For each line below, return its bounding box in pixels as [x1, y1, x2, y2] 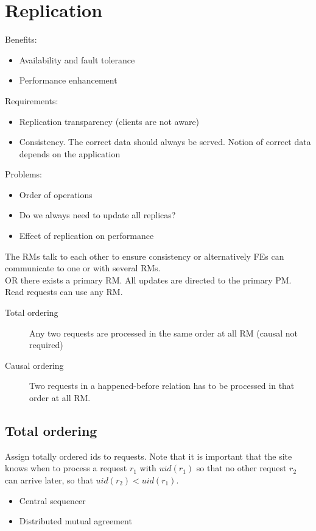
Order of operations [19, 188, 93, 201]
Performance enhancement [19, 74, 118, 87]
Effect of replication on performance [19, 229, 154, 242]
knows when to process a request [5, 462, 127, 474]
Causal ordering [5, 358, 64, 371]
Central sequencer [19, 494, 86, 507]
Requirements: [5, 94, 58, 107]
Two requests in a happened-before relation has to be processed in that [29, 379, 295, 392]
